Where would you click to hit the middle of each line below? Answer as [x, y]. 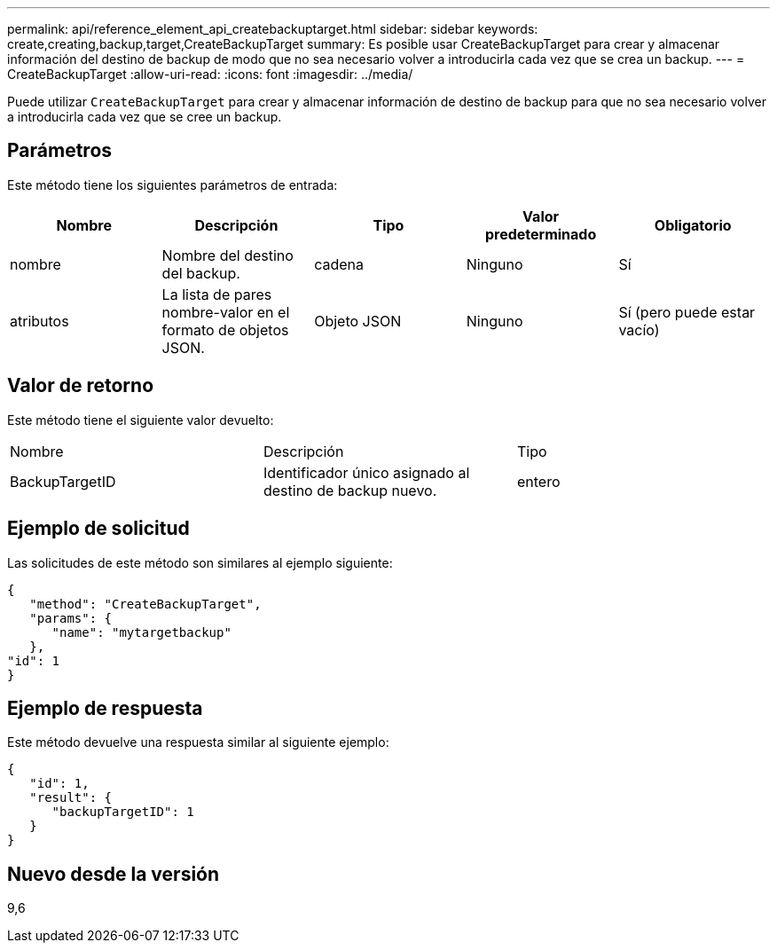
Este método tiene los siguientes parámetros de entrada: [173, 185]
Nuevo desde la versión [114, 874]
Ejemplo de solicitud [98, 529]
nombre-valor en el [226, 312]
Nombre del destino [228, 255]
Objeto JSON [358, 321]
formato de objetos [225, 330]
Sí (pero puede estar [687, 312]
